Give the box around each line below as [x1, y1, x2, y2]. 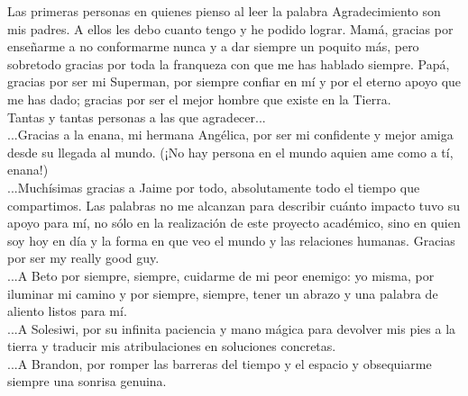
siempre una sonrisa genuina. [7, 372, 167, 391]
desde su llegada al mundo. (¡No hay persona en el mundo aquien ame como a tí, [7, 142, 454, 161]
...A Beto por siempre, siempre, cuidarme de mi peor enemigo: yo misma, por [7, 265, 435, 284]
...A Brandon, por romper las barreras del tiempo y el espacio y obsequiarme [7, 354, 432, 373]
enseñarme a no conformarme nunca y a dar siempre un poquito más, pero [7, 37, 419, 56]
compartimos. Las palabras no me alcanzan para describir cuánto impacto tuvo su [7, 195, 461, 214]
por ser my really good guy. [7, 248, 160, 267]
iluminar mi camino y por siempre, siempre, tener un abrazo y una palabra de [7, 283, 438, 302]
